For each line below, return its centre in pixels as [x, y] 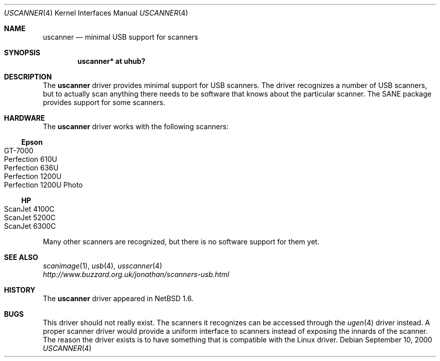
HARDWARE [25, 118]
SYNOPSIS [22, 53]
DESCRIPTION [28, 77]
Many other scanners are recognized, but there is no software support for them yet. [181, 242]
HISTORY [20, 290]
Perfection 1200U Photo [43, 185]
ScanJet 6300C [30, 226]
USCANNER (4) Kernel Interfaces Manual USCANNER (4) [96, 13]
